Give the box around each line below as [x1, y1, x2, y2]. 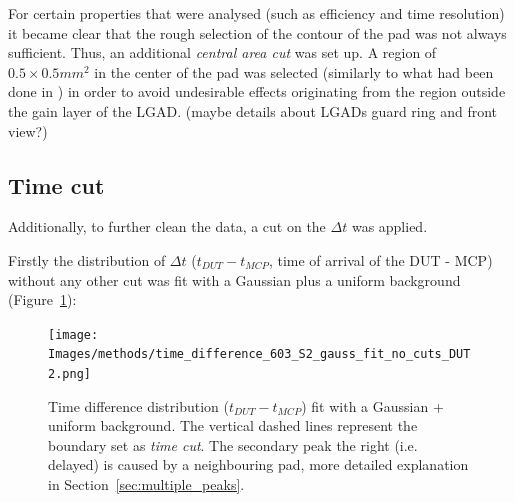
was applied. [351, 216, 428, 237]
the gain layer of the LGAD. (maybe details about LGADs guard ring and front [8, 100, 497, 121]
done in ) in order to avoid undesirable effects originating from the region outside [8, 81, 506, 102]
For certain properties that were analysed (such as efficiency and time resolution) [8, 3, 505, 23]
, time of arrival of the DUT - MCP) [268, 249, 493, 270]
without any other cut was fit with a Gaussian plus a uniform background [8, 269, 461, 290]
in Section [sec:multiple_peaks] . [48, 474, 245, 495]
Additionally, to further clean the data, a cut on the [8, 216, 326, 237]
